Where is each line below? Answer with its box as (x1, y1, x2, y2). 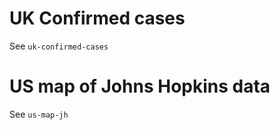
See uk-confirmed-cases (9, 40, 109, 52)
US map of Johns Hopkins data (9, 75, 271, 98)
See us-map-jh (9, 108, 69, 120)
